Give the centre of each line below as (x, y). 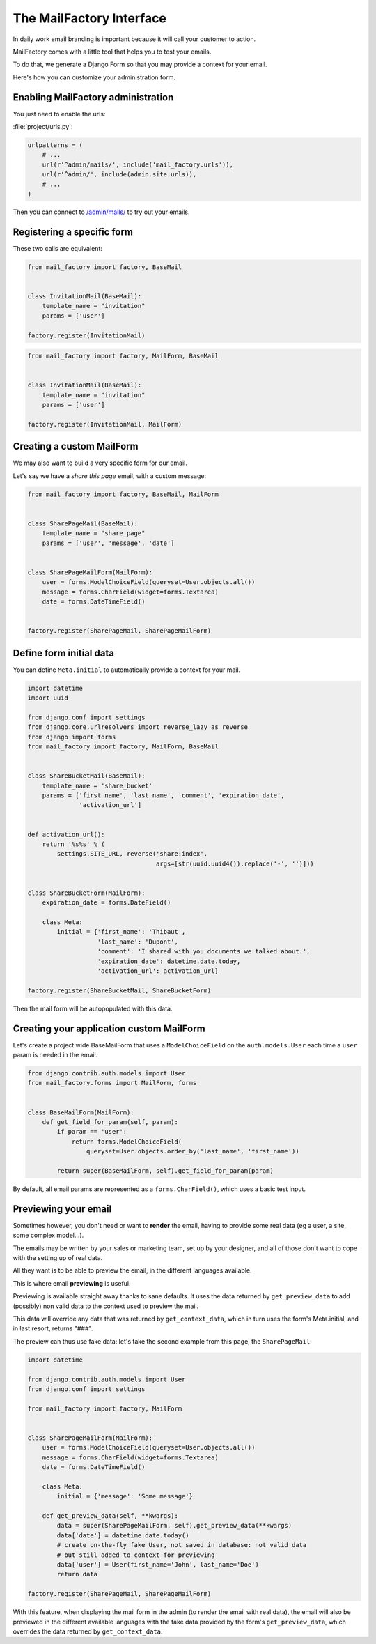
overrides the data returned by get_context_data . (88, 1631)
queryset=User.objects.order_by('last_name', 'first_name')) (193, 1151)
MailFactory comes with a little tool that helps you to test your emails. (112, 52)
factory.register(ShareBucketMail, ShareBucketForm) (119, 990)
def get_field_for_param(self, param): (110, 1122)
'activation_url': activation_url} (158, 971)
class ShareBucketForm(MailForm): (86, 893)
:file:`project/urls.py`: (43, 127)
